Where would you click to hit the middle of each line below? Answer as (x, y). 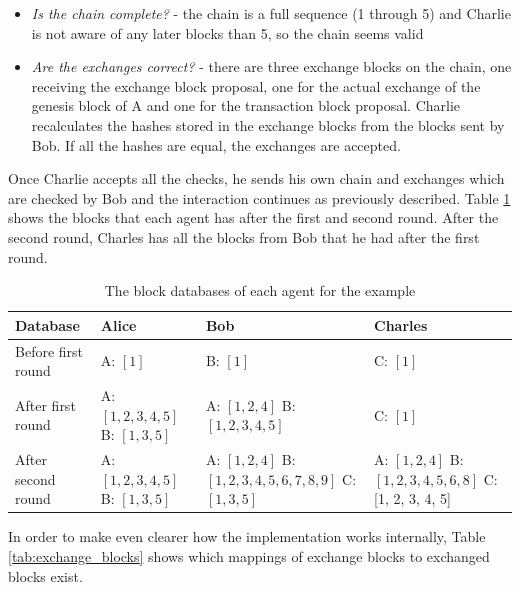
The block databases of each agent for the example (260, 290)
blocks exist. (45, 575)
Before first (49, 350)
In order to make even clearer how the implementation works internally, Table (247, 536)
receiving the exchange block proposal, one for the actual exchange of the (256, 85)
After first (45, 404)
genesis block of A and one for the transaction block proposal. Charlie (246, 105)
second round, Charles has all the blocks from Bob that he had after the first (244, 236)
